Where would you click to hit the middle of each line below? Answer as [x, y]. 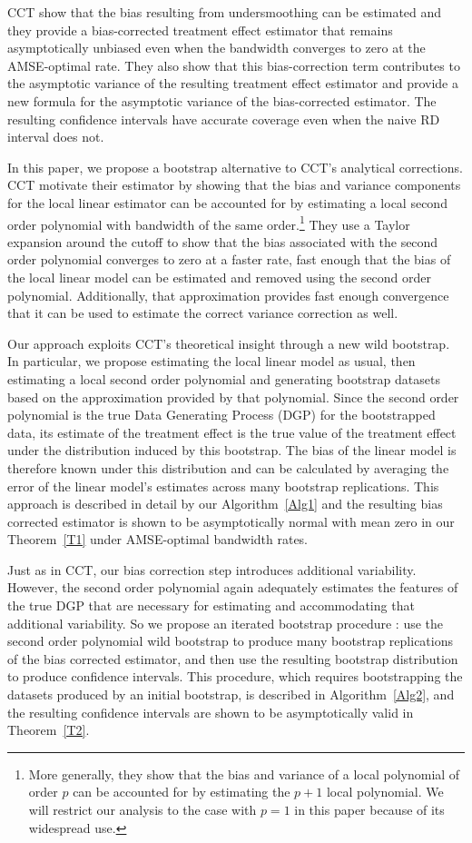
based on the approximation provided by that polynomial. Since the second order [233, 397]
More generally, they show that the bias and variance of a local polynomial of [244, 774]
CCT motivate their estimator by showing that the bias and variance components [234, 185]
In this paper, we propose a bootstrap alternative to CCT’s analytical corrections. [235, 167]
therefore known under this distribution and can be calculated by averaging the [228, 467]
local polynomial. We [385, 792]
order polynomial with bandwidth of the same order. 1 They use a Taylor [209, 223]
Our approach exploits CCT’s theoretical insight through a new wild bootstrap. [229, 343]
